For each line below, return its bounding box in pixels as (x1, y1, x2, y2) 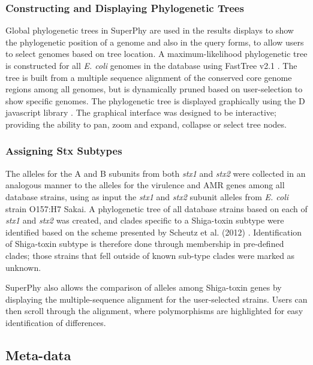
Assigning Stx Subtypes (5, 143, 122, 158)
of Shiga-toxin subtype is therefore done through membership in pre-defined (5, 237, 284, 250)
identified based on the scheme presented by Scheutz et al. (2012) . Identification (5, 225, 302, 238)
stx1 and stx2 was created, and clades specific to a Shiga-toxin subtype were (5, 214, 284, 227)
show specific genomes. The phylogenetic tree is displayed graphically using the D (5, 94, 305, 107)
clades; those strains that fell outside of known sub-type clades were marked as (5, 249, 295, 261)
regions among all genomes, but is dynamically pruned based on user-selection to (5, 83, 303, 95)
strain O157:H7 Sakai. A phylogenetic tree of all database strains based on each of (5, 202, 308, 215)
